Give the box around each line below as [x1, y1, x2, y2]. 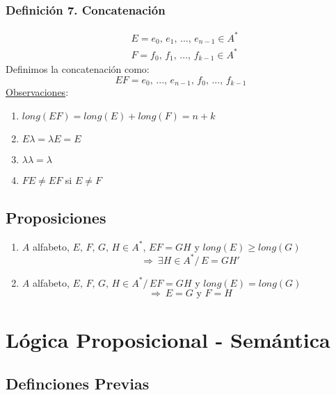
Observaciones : [6, 85, 69, 99]
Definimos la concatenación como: [6, 62, 150, 76]
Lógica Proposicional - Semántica [6, 325, 330, 353]
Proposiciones [6, 206, 106, 228]
